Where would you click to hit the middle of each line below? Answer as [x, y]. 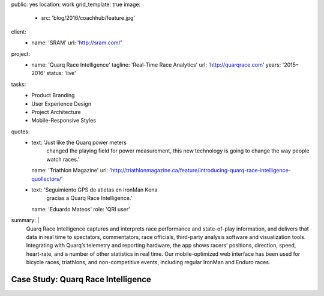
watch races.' [63, 159]
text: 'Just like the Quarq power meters [79, 143]
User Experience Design [61, 104]
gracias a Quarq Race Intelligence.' [89, 198]
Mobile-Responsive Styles [64, 121]
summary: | [25, 220]
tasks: [19, 84]
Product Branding [53, 95]
